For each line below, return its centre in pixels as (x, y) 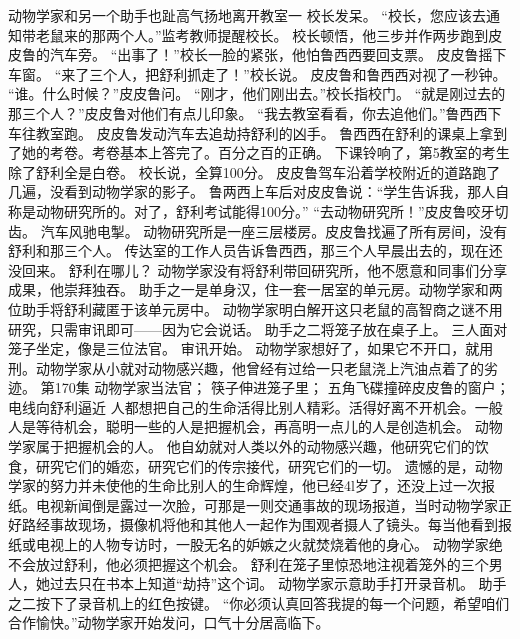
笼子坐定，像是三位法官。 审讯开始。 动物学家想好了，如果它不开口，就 (244, 348)
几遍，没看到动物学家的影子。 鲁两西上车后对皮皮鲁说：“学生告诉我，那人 (252, 191)
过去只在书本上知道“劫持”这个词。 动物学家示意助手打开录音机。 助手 (278, 583)
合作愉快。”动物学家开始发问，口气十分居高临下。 (169, 622)
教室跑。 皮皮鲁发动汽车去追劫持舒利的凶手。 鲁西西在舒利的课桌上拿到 (271, 132)
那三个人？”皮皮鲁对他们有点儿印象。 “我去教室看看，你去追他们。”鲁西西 (248, 112)
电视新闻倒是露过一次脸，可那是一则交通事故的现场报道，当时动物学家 (266, 504)
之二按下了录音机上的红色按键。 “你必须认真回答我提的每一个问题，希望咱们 (259, 602)
